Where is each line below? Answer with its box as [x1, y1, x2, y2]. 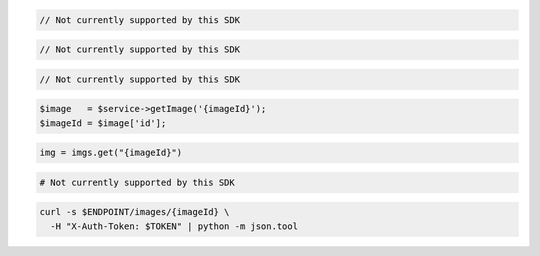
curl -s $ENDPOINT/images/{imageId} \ [39, 206, 230, 218]
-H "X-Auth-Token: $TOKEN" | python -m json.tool [50, 220, 299, 232]
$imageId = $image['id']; [39, 117, 167, 129]
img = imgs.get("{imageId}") [39, 147, 183, 159]
